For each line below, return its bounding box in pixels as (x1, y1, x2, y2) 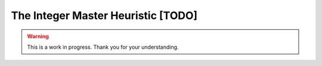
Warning (27, 33, 49, 40)
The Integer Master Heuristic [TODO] (11, 9, 198, 22)
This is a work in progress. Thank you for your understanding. (27, 43, 179, 51)
